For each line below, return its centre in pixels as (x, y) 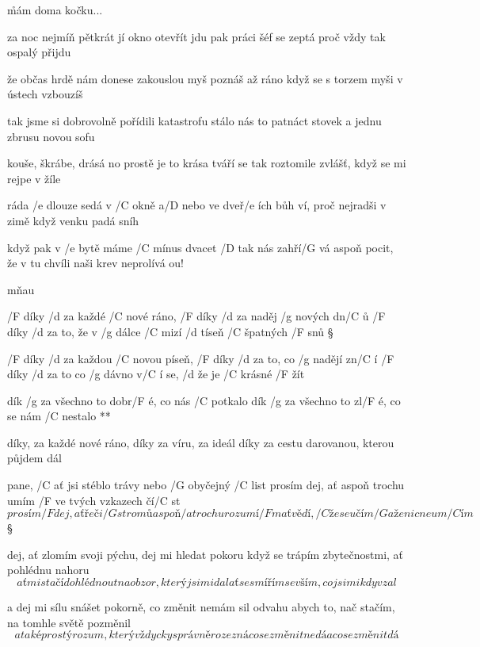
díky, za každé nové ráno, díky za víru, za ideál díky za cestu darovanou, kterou (201, 442)
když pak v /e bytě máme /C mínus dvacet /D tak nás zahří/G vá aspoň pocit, (200, 247)
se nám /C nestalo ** (59, 416)
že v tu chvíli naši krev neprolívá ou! (95, 263)
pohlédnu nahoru (48, 570)
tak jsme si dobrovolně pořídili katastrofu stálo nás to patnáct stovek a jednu (194, 120)
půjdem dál (34, 458)
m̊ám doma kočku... (55, 10)
